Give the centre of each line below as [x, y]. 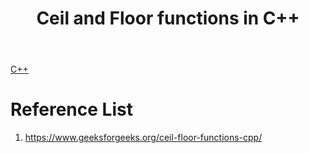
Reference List [71, 109]
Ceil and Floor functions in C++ [168, 18]
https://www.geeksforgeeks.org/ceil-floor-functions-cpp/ [143, 138]
